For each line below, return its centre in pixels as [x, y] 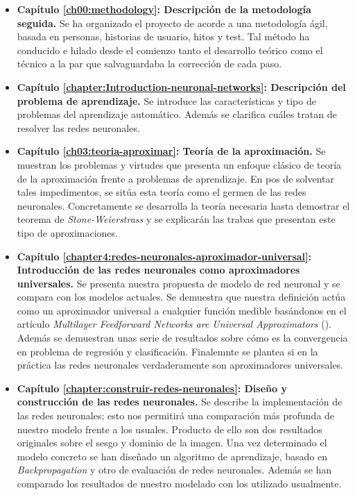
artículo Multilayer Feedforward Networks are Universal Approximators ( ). [174, 324]
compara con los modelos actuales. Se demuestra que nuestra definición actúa [181, 297]
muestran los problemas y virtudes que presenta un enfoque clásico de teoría [179, 164]
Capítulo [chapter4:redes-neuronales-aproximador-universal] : [164, 256]
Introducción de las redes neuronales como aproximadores [158, 270]
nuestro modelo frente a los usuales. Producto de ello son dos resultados [170, 429]
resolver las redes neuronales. [78, 127]
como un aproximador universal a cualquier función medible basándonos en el [182, 310]
